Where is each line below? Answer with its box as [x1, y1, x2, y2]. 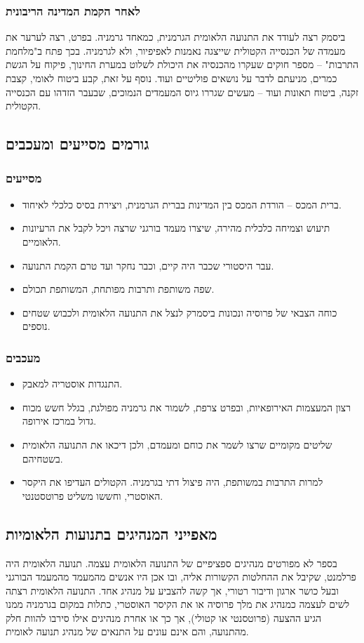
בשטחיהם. [22, 451, 63, 465]
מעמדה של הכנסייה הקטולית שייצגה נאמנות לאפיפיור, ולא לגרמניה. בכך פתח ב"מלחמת [6, 43, 346, 58]
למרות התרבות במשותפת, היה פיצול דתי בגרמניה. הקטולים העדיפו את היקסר [22, 475, 323, 489]
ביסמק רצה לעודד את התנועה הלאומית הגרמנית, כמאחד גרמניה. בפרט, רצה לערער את [6, 29, 346, 44]
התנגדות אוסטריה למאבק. [22, 376, 123, 391]
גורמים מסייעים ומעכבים [6, 133, 149, 154]
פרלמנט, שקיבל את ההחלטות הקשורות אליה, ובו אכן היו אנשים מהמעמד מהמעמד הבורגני [6, 569, 356, 584]
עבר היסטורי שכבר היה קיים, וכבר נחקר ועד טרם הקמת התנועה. [22, 258, 274, 272]
